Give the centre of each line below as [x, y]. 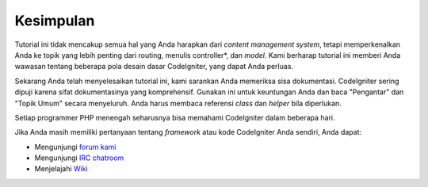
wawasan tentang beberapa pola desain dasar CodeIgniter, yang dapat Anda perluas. [154, 67]
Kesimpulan [55, 21]
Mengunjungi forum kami [75, 147]
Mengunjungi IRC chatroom [79, 158]
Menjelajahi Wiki [61, 169]
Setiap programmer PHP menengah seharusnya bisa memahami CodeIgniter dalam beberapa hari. [175, 117]
